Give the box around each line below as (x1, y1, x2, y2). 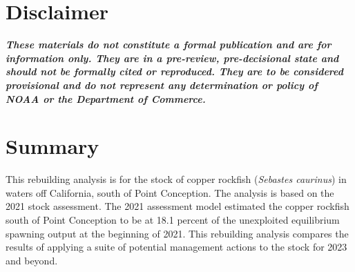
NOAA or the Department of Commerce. (6, 91, 206, 106)
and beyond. (6, 253, 58, 267)
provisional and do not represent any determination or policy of (6, 77, 318, 92)
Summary (6, 132, 99, 160)
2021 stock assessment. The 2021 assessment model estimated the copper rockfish (6, 199, 349, 213)
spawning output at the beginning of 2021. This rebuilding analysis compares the (6, 226, 349, 240)
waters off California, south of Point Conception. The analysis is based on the (6, 185, 334, 200)
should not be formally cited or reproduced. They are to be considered (6, 64, 343, 79)
